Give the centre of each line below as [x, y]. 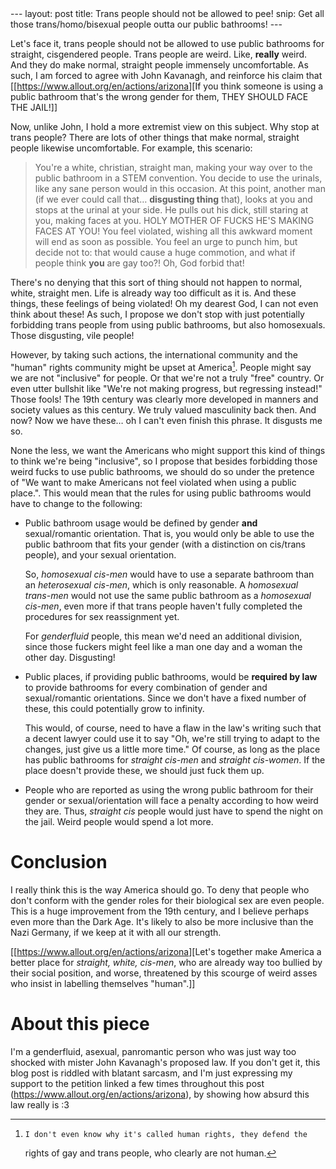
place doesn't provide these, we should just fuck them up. [144, 770]
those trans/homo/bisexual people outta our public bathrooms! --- [146, 24]
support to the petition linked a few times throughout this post [137, 1083]
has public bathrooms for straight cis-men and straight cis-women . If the [175, 759]
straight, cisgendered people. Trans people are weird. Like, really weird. [159, 54]
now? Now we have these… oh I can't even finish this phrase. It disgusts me [166, 420]
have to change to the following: [76, 503]
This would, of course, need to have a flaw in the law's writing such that [173, 728]
